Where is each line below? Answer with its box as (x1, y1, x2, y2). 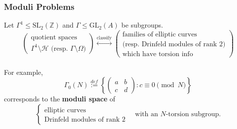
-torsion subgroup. (166, 110, 221, 118)
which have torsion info (122, 50, 193, 58)
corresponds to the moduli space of (4, 94, 115, 104)
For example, (4, 66, 43, 77)
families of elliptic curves (122, 31, 197, 38)
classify (97, 35, 112, 40)
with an (135, 110, 158, 118)
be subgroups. (121, 20, 163, 30)
